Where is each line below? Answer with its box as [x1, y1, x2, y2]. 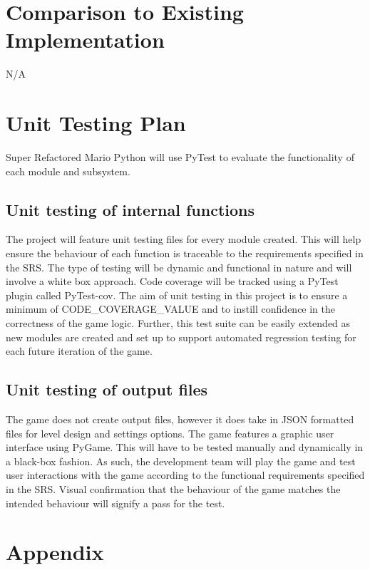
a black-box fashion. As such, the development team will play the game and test [6, 453, 356, 468]
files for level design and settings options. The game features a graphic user [6, 425, 334, 440]
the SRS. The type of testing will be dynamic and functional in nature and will [6, 259, 352, 274]
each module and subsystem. [6, 163, 130, 178]
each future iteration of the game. [6, 343, 153, 358]
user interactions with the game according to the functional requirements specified [6, 467, 365, 482]
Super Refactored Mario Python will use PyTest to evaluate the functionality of [6, 150, 354, 165]
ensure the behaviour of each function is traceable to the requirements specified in [6, 246, 364, 261]
